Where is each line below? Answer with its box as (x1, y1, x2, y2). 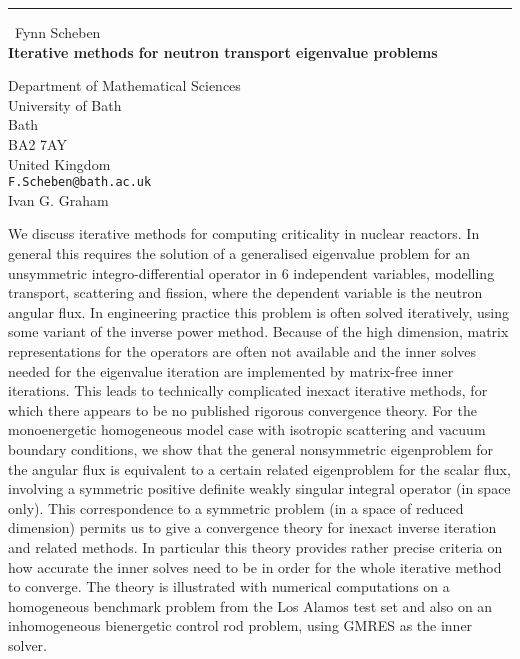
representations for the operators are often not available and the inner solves (8, 340, 477, 361)
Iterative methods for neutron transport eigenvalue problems (8, 41, 438, 62)
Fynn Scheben (15, 22, 101, 42)
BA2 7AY (8, 133, 67, 154)
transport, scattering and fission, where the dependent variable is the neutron (8, 282, 483, 303)
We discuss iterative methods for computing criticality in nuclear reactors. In (8, 223, 480, 244)
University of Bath (8, 94, 122, 115)
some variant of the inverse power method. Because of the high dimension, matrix (8, 321, 509, 342)
